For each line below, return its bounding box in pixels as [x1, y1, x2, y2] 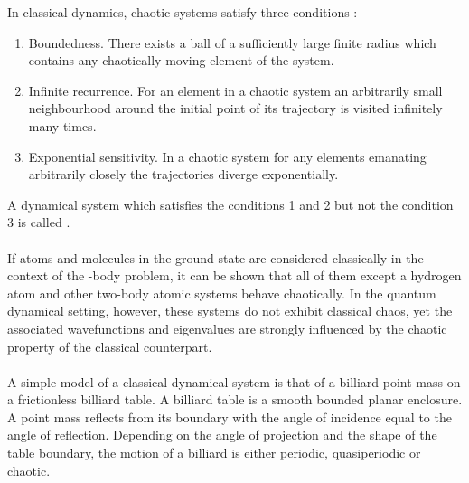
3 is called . [7, 213, 70, 232]
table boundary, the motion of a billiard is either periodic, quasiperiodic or [7, 443, 421, 462]
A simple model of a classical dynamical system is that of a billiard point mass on [7, 372, 461, 391]
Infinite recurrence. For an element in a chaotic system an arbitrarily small [28, 80, 443, 99]
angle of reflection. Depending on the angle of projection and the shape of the [7, 425, 437, 444]
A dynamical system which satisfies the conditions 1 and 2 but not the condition [7, 194, 454, 213]
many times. [28, 116, 97, 135]
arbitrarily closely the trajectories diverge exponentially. [28, 165, 339, 184]
